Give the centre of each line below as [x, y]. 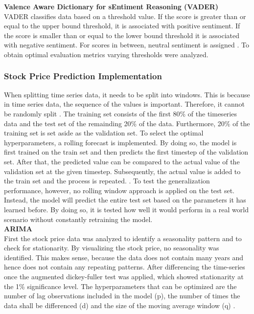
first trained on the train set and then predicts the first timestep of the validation [126, 152]
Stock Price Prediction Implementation [83, 76]
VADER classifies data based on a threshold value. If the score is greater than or [125, 16]
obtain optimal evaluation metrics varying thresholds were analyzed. [106, 54]
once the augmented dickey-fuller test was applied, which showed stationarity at [124, 277]
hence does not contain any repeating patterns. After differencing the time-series [125, 267]
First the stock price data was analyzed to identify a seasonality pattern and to [123, 238]
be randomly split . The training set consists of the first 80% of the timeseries [120, 113]
